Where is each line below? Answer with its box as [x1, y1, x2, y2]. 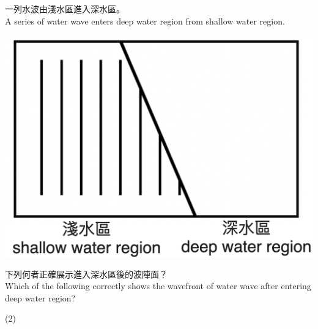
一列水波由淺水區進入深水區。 [5, 2, 125, 15]
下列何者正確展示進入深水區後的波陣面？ [5, 267, 168, 280]
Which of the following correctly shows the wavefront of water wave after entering [5, 279, 311, 292]
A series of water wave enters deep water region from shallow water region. [5, 14, 285, 27]
